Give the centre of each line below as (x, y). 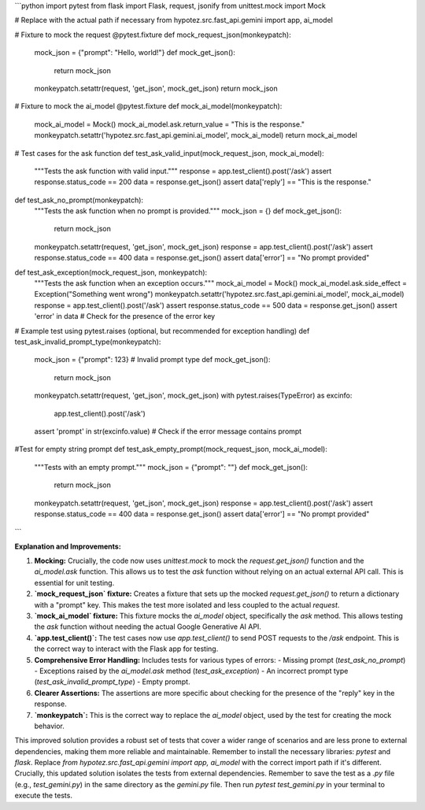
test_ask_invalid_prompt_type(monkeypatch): (88, 342)
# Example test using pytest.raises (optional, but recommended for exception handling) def (162, 331)
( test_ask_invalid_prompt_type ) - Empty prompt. (112, 682)
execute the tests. (43, 796)
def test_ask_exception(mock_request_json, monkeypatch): (111, 272)
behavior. (49, 726)
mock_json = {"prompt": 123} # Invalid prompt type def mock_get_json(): (152, 360)
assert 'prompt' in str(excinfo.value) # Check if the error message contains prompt (168, 431)
